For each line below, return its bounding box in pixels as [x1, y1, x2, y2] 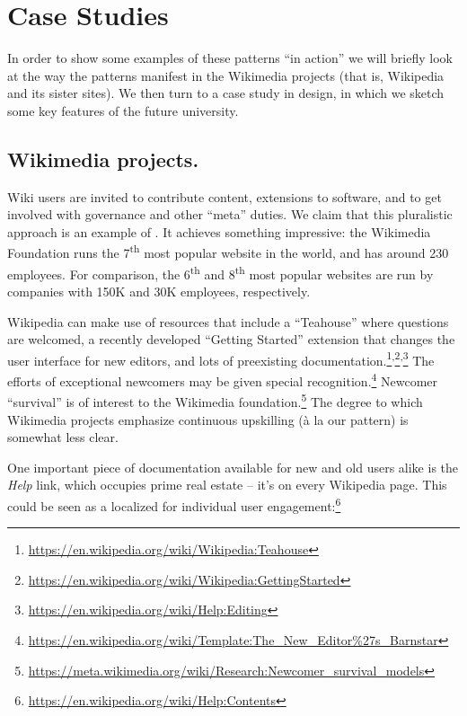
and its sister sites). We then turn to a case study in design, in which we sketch [7, 84, 445, 102]
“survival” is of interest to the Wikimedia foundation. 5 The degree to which [7, 390, 423, 411]
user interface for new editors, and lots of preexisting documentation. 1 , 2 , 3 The [7, 348, 435, 369]
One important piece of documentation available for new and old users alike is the [7, 457, 459, 476]
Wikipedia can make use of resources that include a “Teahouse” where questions [7, 312, 449, 331]
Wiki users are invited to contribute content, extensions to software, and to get [7, 187, 442, 206]
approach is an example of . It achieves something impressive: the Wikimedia [7, 222, 431, 241]
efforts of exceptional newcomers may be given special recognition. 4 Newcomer [7, 369, 438, 390]
